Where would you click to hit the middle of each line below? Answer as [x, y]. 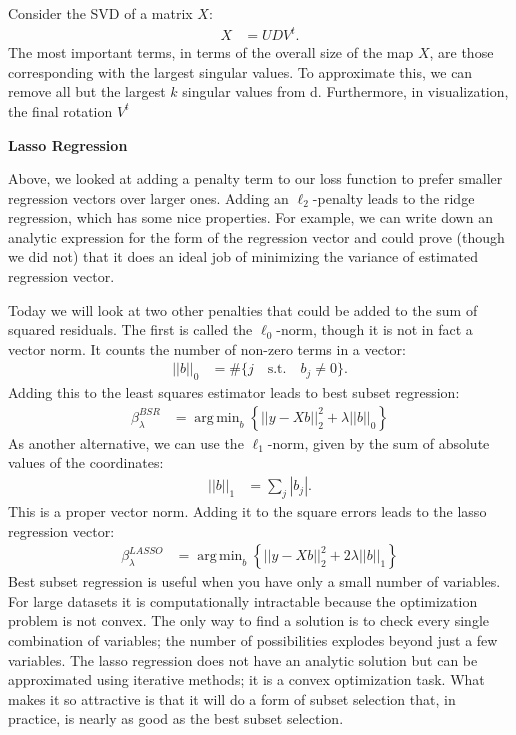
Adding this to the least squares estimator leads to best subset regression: [234, 392]
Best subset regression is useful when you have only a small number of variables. [254, 581]
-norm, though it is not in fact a [374, 329]
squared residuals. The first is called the [130, 329]
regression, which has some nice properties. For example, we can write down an [250, 217]
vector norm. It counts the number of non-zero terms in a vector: [207, 348]
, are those [461, 52]
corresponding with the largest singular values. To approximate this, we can [240, 71]
